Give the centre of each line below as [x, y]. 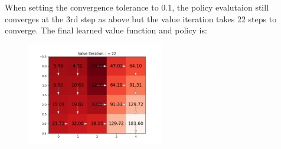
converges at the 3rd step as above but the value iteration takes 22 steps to [141, 18]
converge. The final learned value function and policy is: [106, 30]
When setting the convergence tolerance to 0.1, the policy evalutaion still [137, 7]
